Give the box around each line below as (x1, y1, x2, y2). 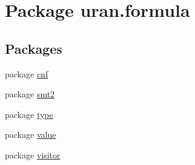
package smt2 (5, 88, 55, 100)
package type (5, 108, 53, 120)
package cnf (5, 67, 48, 80)
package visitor (5, 148, 61, 161)
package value (5, 128, 56, 141)
